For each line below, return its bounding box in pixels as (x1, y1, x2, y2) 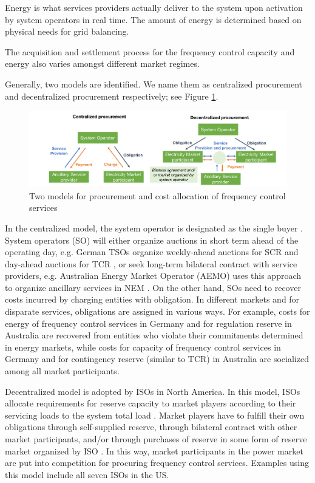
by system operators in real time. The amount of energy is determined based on (5, 13, 302, 26)
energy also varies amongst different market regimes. (5, 57, 200, 70)
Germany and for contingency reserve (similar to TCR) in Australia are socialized (5, 352, 309, 365)
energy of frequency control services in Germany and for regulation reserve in (5, 317, 292, 329)
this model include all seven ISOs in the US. (5, 468, 169, 481)
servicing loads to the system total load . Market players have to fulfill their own (5, 408, 305, 421)
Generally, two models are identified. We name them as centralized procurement (5, 77, 303, 90)
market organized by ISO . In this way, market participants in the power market (5, 444, 303, 457)
